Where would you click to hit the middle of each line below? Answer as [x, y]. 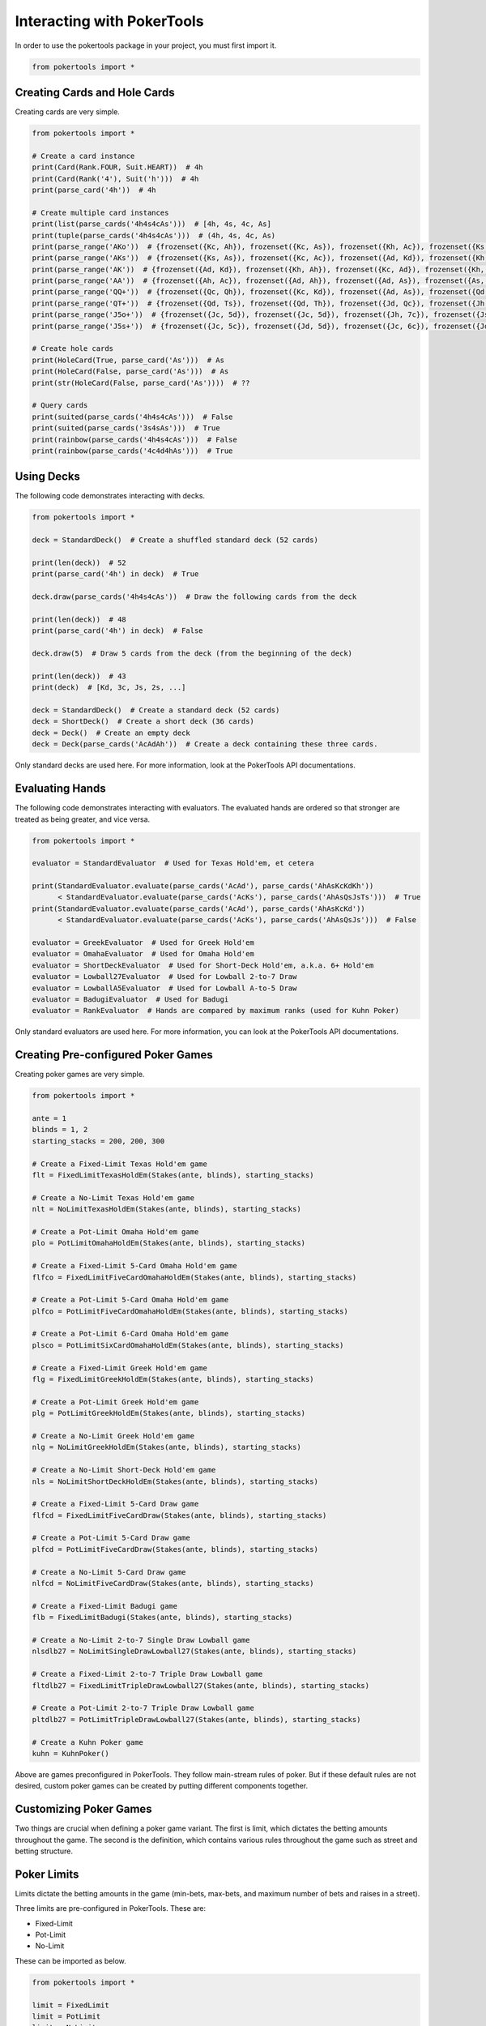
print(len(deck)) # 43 [79, 676]
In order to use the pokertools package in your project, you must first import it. [146, 45]
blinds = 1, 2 [60, 1130]
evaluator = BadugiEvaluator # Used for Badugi [130, 999]
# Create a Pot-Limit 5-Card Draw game [111, 1538]
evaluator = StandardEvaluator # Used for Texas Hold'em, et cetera [173, 863]
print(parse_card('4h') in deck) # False [117, 631]
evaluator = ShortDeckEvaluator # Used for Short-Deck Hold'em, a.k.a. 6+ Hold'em [203, 965]
